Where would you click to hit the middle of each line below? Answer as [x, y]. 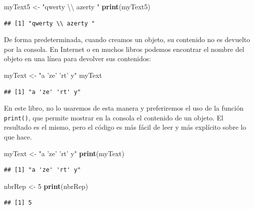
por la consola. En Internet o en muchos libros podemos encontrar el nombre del [124, 49]
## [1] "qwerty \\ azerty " [50, 23]
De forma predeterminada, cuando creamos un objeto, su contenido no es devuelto [127, 39]
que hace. [18, 137]
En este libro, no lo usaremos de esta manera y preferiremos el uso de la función [124, 108]
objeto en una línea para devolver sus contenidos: [77, 58]
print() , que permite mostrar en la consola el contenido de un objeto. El [114, 117]
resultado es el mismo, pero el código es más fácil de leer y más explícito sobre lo [125, 127]
